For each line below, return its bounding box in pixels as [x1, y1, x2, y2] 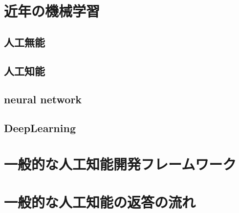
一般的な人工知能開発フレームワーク [4, 154, 237, 174]
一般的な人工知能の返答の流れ [4, 192, 196, 212]
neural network [4, 92, 82, 107]
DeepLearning [4, 120, 76, 136]
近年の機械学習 [4, 1, 100, 21]
